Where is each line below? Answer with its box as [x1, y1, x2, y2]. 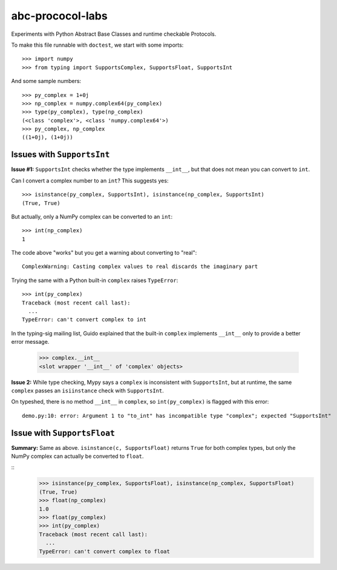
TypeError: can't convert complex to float [39, 548, 171, 555]
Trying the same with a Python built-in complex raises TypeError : [11, 277, 178, 284]
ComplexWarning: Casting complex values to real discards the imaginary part [22, 263, 258, 270]
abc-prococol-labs [11, 9, 108, 22]
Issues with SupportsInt [11, 149, 110, 160]
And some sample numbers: [11, 78, 82, 85]
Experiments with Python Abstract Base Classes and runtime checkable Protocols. [11, 30, 217, 38]
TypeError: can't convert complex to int [22, 316, 146, 323]
